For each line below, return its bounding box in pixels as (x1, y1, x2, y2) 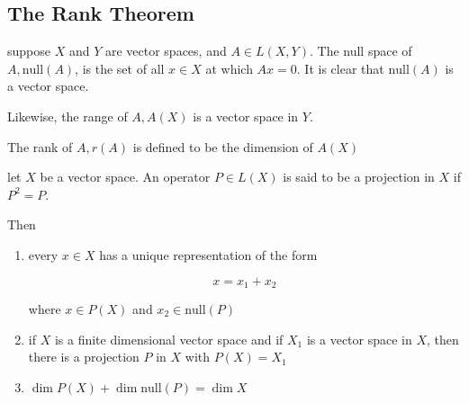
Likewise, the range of (7, 106, 128, 125)
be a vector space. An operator (40, 167, 211, 186)
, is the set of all (75, 58, 165, 77)
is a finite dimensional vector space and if (54, 329, 284, 348)
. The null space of (309, 41, 412, 60)
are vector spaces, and (104, 41, 227, 60)
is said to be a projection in (283, 167, 435, 186)
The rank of (7, 137, 73, 156)
